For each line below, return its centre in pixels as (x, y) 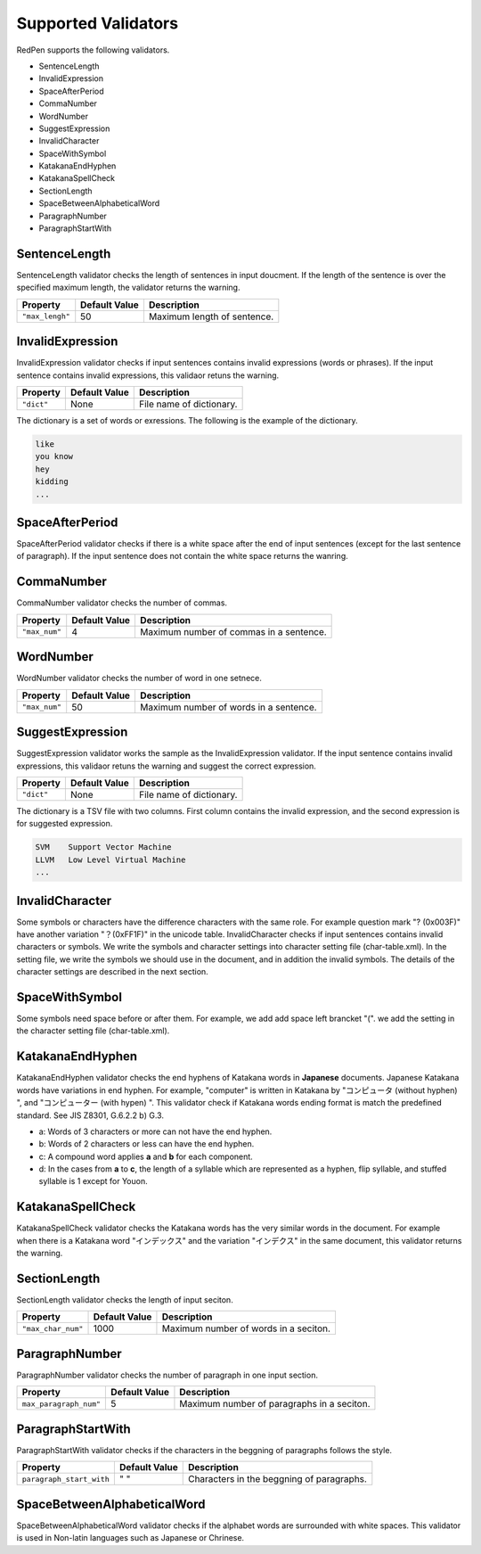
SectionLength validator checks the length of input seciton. (125, 1300)
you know (54, 456)
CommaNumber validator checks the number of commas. (122, 603)
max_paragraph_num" (61, 1404)
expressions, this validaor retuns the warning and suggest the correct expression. (166, 766)
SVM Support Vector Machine (104, 847)
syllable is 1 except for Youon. (93, 1181)
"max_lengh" (46, 317)
